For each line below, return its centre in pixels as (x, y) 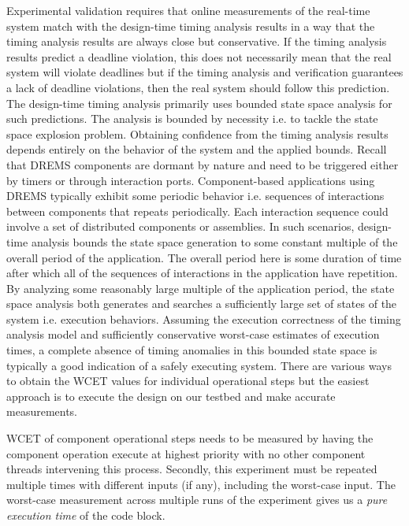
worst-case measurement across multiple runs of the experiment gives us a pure (197, 500)
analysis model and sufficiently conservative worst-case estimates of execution (193, 334)
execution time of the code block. (86, 515)
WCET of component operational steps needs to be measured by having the (190, 438)
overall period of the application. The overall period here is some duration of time (204, 257)
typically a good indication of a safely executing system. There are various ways (199, 365)
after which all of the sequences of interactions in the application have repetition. (202, 273)
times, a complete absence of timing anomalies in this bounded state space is (192, 350)
